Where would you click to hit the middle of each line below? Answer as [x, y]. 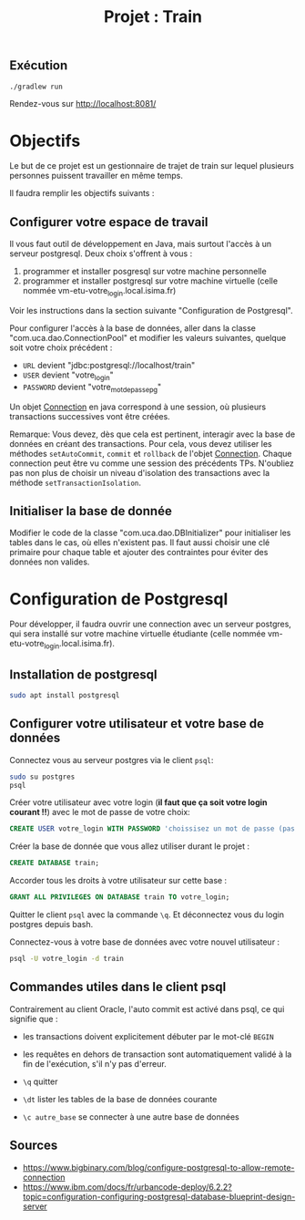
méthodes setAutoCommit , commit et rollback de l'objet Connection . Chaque [151, 453]
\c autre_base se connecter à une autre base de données [131, 1117]
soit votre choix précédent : [61, 347]
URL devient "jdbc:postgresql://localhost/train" [109, 366]
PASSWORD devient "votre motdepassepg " [92, 388]
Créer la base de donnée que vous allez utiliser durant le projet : [130, 846]
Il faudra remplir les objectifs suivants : [82, 193]
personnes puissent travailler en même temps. [97, 176]
